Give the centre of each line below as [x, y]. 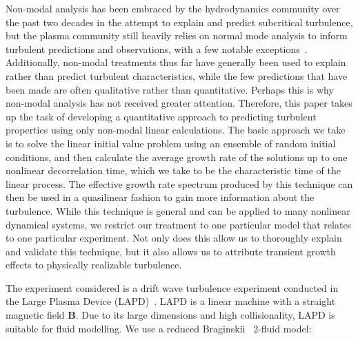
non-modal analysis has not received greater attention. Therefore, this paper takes [179, 103]
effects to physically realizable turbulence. [94, 265]
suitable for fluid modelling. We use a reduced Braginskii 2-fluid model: [159, 328]
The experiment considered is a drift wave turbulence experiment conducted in [172, 287]
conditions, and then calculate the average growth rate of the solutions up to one [177, 157]
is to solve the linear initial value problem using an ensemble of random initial [171, 143]
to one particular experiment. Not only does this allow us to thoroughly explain [174, 238]
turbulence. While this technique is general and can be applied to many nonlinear [178, 210]
